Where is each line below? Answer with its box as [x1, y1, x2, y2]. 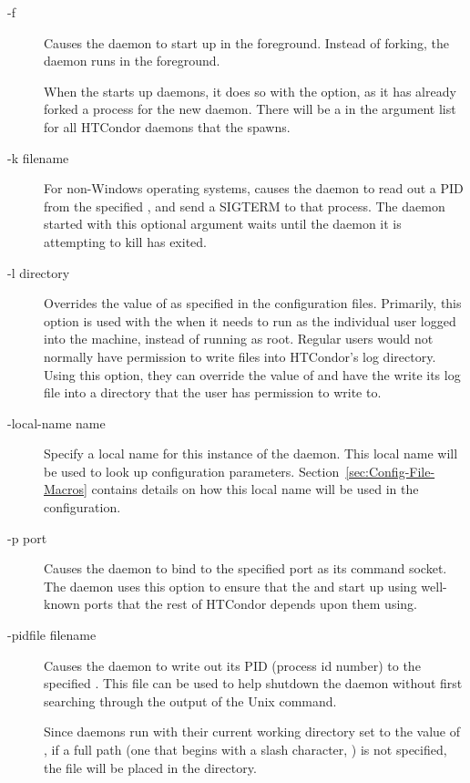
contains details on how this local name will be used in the [91, 479, 419, 499]
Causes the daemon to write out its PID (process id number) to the [44, 655, 421, 675]
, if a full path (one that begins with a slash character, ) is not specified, [44, 740, 447, 758]
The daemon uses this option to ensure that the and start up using [44, 576, 417, 595]
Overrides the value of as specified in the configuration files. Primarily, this [44, 294, 462, 313]
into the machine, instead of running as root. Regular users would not [44, 329, 434, 348]
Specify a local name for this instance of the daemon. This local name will [44, 444, 458, 463]
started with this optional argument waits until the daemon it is [44, 214, 402, 233]
